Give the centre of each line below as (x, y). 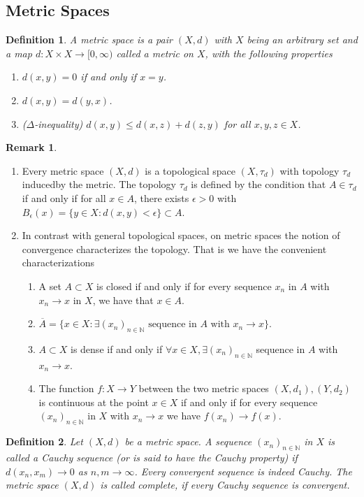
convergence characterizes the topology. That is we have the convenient (174, 249)
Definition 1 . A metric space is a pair (89, 39)
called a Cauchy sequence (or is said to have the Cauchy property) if (152, 458)
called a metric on (155, 53)
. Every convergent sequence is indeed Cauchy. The (243, 471)
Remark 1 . (31, 147)
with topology (310, 170)
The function (66, 388)
